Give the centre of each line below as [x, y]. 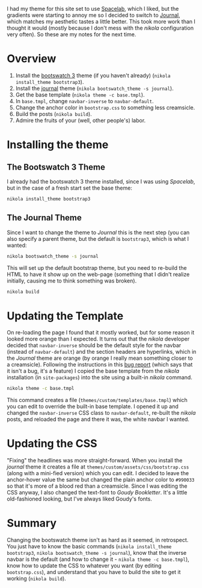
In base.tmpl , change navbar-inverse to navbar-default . [84, 101]
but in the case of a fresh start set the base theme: [70, 188]
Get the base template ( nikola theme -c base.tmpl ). [80, 94]
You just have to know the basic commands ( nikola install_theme [89, 546]
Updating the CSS [52, 444]
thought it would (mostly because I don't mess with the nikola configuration [100, 28]
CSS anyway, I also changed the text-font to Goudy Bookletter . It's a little [97, 493]
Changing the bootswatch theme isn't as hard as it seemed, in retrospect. [98, 540]
